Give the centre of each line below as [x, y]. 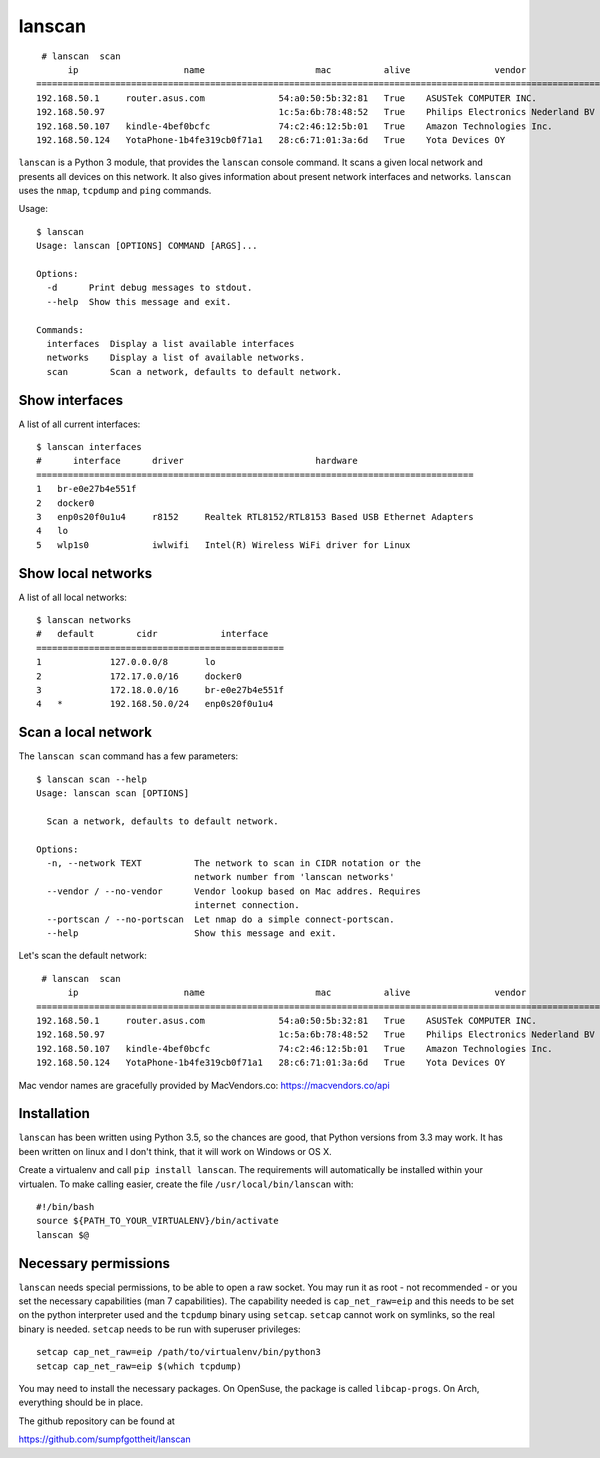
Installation [54, 1113]
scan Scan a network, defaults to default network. [194, 371]
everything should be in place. [81, 1402]
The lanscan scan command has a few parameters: [128, 756]
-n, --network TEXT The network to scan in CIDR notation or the [234, 863]
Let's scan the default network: [82, 956]
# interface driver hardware [197, 461]
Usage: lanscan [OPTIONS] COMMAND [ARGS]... [147, 246]
